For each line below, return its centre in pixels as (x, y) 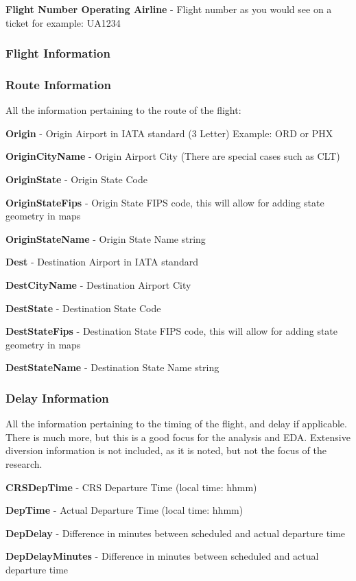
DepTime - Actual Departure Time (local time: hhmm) (124, 510)
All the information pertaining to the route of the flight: (123, 110)
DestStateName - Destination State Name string (112, 367)
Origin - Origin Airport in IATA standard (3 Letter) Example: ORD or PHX (169, 133)
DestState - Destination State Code (83, 308)
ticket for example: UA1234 (63, 22)
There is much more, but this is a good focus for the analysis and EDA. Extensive (178, 437)
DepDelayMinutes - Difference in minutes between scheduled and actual (162, 556)
